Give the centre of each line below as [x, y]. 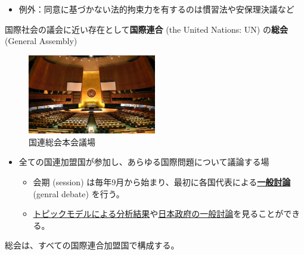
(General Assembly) [41, 41]
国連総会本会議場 [62, 142]
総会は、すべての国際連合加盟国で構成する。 [92, 245]
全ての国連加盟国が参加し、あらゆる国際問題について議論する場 [144, 162]
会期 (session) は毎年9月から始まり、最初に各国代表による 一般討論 [162, 182]
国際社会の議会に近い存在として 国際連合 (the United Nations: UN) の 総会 [146, 29]
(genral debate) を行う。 [79, 193]
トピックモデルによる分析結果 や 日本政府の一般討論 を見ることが [158, 214]
